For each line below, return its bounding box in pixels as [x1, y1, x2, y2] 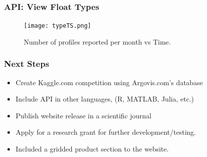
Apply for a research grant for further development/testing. [15, 127, 196, 137]
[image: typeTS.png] [24, 22, 92, 30]
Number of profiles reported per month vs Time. [24, 36, 171, 47]
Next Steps [4, 57, 50, 70]
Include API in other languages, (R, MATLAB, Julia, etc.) [15, 94, 194, 104]
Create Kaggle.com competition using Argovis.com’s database [15, 77, 203, 87]
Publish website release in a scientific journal [15, 110, 152, 120]
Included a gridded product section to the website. [15, 144, 169, 154]
